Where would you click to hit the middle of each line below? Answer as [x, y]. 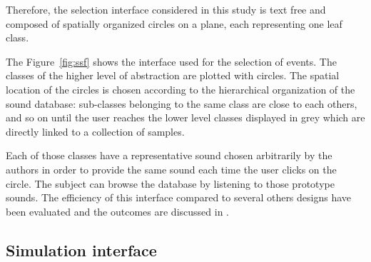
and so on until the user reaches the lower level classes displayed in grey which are [185, 117]
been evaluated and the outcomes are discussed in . [117, 211]
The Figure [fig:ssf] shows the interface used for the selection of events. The [171, 61]
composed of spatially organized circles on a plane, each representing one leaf [174, 23]
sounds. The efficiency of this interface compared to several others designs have [179, 197]
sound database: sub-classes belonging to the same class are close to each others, [182, 103]
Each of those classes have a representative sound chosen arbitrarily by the [169, 155]
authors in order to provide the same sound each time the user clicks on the [171, 169]
